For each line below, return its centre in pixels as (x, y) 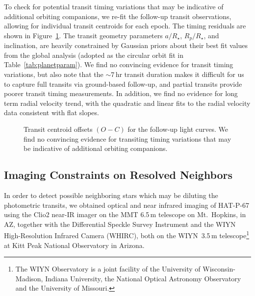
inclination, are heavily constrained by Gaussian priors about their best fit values (126, 45)
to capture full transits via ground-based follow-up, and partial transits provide (123, 84)
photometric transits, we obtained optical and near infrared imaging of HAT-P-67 (127, 205)
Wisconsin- (219, 269)
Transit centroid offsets (58, 129)
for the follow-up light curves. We (178, 129)
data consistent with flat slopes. (51, 112)
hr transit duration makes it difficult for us (180, 74)
